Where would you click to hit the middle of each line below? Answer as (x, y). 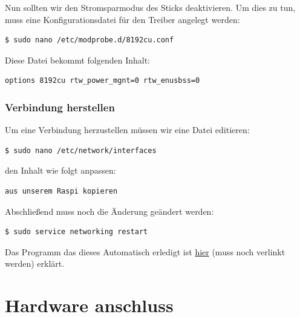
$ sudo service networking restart (77, 232)
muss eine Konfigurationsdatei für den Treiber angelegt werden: (122, 19)
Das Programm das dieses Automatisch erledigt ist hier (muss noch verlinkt (145, 251)
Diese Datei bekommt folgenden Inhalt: (78, 60)
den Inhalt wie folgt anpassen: (60, 170)
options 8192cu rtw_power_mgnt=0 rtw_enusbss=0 (103, 81)
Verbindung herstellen (60, 107)
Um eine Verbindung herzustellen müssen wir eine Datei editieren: (127, 130)
